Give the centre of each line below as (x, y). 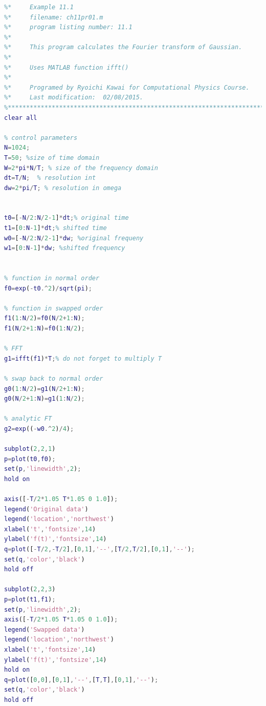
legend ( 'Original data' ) (46, 509)
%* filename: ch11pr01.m (54, 17)
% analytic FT (28, 419)
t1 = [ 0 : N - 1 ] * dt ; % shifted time (56, 228)
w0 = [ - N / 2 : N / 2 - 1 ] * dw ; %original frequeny (74, 238)
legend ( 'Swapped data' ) (45, 629)
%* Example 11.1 (39, 7)
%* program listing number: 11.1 (68, 27)
